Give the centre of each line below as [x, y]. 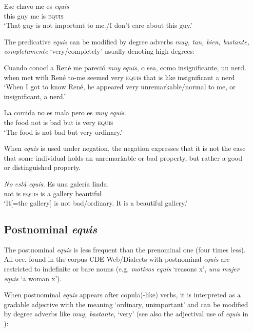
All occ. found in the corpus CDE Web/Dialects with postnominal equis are [117, 259]
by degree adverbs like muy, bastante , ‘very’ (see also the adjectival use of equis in [126, 314]
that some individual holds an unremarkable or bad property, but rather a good [123, 157]
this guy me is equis [34, 15]
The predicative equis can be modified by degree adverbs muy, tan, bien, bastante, [127, 41]
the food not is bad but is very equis [58, 122]
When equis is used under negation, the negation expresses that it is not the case [125, 148]
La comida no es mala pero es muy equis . [65, 113]
